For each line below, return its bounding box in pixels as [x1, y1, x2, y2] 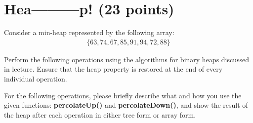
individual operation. [4, 73, 67, 83]
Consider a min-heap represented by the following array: [4, 27, 174, 38]
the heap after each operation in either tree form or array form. [4, 109, 196, 120]
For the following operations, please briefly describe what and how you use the [4, 90, 242, 100]
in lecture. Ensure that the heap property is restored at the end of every [4, 64, 223, 74]
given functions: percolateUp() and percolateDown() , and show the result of [4, 100, 248, 110]
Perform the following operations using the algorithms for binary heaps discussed [4, 54, 250, 64]
